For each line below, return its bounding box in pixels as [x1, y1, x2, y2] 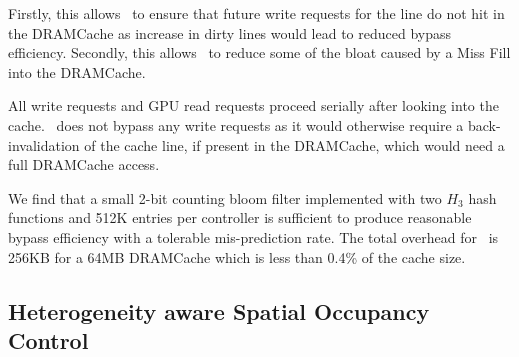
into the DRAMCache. [8, 61, 146, 82]
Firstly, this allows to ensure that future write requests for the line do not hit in [8, 3, 505, 23]
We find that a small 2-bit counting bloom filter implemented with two [8, 187, 442, 208]
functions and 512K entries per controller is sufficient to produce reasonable [8, 207, 472, 228]
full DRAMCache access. [8, 154, 160, 175]
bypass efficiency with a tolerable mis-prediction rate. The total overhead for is [8, 226, 499, 247]
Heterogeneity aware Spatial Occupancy [8, 295, 430, 326]
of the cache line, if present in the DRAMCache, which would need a [84, 134, 505, 155]
